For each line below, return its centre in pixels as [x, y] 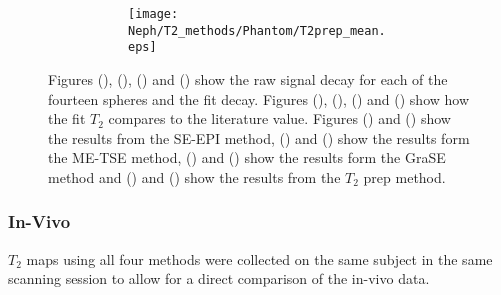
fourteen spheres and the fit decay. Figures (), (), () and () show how [259, 98]
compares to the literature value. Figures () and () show [279, 118]
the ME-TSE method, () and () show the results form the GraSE [247, 157]
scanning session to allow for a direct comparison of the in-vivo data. [219, 278]
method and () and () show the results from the [194, 176]
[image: [153, 14]
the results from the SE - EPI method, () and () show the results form [259, 137]
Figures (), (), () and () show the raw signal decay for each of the [248, 78]
